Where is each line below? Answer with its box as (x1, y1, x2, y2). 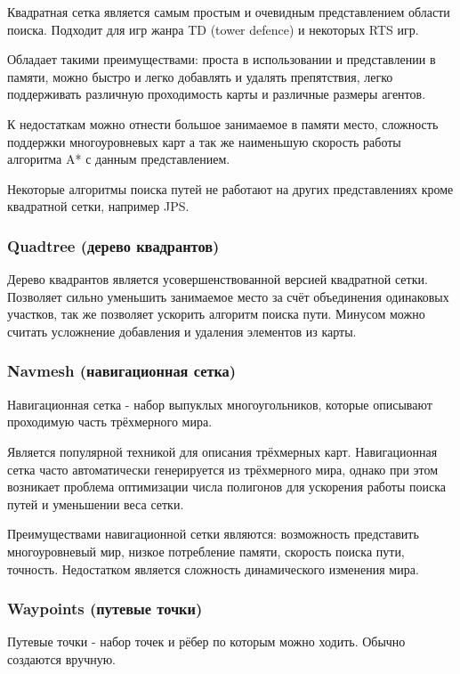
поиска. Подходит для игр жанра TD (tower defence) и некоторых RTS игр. (7, 20, 419, 38)
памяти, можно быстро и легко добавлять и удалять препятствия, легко (7, 67, 393, 85)
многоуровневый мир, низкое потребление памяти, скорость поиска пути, (7, 541, 405, 560)
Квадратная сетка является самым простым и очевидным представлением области (7, 3, 450, 20)
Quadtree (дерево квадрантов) (7, 234, 220, 256)
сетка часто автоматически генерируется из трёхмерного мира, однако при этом (7, 459, 439, 478)
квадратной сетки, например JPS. (7, 197, 190, 215)
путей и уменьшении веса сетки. (7, 494, 184, 513)
